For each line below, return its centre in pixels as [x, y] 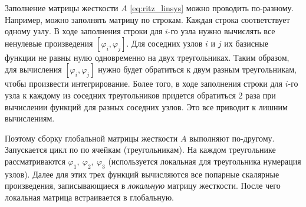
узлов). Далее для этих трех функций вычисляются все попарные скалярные [142, 174]
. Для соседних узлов [164, 43]
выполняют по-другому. [232, 138]
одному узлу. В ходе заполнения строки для [84, 31]
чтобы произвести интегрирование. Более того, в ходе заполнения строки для [144, 83]
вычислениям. [30, 118]
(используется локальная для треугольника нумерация [205, 161]
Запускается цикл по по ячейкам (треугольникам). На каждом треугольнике [140, 149]
